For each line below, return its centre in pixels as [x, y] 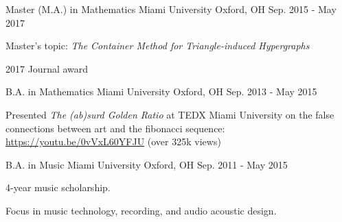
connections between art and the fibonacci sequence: [115, 128]
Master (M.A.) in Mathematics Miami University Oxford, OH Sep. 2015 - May [171, 9]
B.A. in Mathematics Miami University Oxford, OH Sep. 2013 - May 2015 [161, 91]
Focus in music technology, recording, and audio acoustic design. [141, 210]
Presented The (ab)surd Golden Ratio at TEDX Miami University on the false [170, 114]
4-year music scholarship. [58, 187]
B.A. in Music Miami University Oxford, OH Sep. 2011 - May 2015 [147, 164]
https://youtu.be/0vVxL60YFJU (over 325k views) [113, 141]
